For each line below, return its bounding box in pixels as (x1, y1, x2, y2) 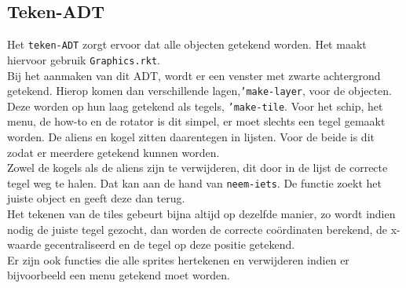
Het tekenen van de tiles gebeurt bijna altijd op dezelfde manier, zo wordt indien (7, 206, 396, 222)
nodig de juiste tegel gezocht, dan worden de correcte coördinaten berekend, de (7, 221, 388, 237)
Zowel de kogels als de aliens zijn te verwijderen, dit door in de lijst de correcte (7, 159, 388, 176)
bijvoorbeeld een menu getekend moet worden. (7, 267, 230, 283)
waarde (7, 236, 42, 253)
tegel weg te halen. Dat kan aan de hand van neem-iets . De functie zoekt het (7, 174, 382, 191)
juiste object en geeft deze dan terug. (7, 190, 185, 206)
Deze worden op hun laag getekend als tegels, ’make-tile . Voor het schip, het (7, 97, 383, 114)
